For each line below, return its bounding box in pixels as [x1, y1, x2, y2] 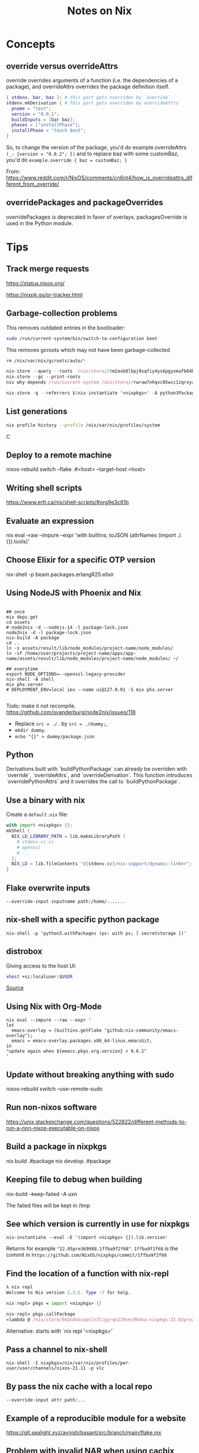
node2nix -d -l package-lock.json [6, 629, 92, 635]
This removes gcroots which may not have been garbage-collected [6, 346, 171, 353]
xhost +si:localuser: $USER [6, 974, 73, 980]
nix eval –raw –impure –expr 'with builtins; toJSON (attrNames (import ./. [6, 532, 182, 539]
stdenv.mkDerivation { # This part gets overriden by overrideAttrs [6, 100, 179, 106]
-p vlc [88, 1365, 105, 1371]
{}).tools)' [6, 538, 30, 545]
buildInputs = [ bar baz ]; [11, 117, 76, 123]
